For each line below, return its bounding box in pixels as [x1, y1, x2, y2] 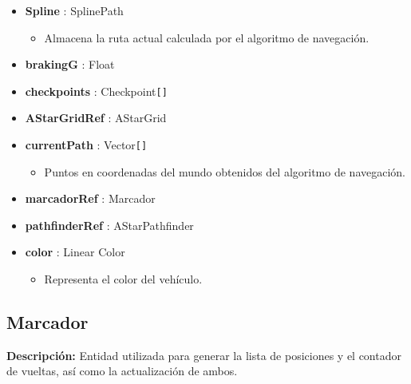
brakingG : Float [25, 56, 115, 73]
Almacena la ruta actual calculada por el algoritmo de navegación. [44, 29, 370, 46]
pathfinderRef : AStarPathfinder [25, 216, 194, 233]
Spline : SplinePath [25, 2, 124, 18]
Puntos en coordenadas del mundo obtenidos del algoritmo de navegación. [44, 163, 406, 180]
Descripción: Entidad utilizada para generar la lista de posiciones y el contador [6, 346, 401, 363]
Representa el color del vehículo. [44, 271, 203, 287]
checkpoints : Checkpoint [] [25, 82, 168, 99]
